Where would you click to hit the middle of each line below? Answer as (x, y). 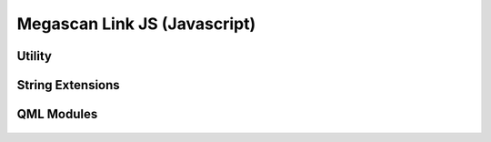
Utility (34, 56)
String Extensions (68, 85)
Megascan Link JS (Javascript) (136, 24)
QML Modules (57, 114)
